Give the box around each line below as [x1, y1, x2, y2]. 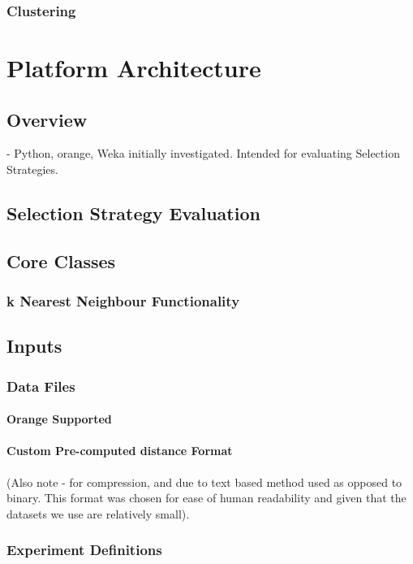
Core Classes [6, 248, 116, 273]
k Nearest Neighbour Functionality [6, 291, 240, 311]
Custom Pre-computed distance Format [6, 442, 233, 459]
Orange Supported [6, 410, 112, 427]
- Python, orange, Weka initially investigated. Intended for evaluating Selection [6, 145, 400, 162]
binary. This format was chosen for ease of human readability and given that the [6, 489, 407, 506]
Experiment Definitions [6, 540, 162, 560]
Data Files [6, 375, 75, 396]
